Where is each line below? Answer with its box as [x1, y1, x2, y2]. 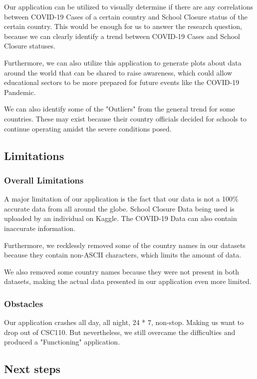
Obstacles [4, 297, 43, 309]
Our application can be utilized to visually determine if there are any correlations [4, 1, 253, 11]
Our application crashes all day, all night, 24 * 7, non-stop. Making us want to [4, 317, 244, 327]
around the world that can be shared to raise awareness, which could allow [4, 67, 233, 77]
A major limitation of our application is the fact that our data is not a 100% [4, 193, 239, 204]
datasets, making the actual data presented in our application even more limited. [4, 276, 252, 286]
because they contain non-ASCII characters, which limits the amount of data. [4, 249, 242, 260]
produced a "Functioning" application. [4, 336, 120, 347]
